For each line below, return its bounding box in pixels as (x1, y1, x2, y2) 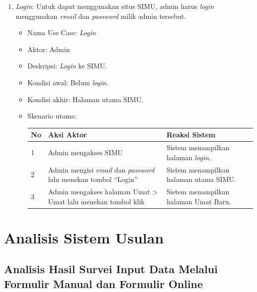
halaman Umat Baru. (166, 196, 231, 206)
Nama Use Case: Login (27, 27, 96, 38)
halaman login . (166, 152, 211, 162)
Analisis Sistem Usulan (4, 227, 164, 247)
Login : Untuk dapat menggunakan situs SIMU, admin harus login (15, 1, 214, 11)
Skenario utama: (27, 111, 77, 121)
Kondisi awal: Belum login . (27, 77, 109, 87)
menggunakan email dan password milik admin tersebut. (15, 10, 186, 21)
